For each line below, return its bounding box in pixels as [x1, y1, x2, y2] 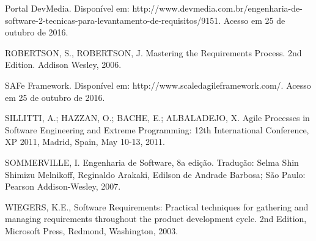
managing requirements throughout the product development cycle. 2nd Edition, [5, 212, 307, 225]
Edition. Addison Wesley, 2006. [5, 58, 122, 71]
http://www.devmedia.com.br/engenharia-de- [132, 2, 303, 14]
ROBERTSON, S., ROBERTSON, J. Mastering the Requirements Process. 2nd [5, 46, 302, 59]
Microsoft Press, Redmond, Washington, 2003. [5, 224, 178, 237]
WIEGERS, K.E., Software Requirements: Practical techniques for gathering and [5, 200, 309, 213]
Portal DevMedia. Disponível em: [5, 2, 130, 14]
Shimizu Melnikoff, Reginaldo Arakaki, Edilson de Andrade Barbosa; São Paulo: [5, 168, 306, 180]
